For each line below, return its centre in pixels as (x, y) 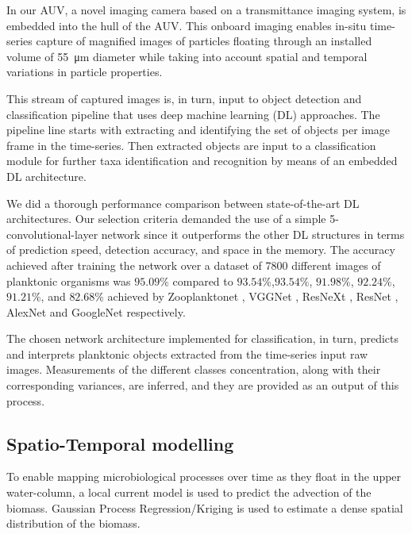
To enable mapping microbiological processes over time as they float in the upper (204, 476)
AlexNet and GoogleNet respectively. (96, 311)
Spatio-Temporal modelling (120, 443)
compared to (203, 280)
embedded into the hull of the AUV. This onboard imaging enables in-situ (187, 25)
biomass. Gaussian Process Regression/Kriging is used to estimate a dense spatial (205, 507)
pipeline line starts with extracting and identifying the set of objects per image (198, 130)
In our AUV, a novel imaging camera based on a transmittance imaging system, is (206, 10)
